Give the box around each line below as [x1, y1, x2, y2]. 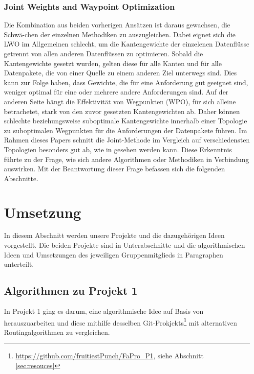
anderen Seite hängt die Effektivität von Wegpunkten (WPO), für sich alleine [4, 96, 236, 106]
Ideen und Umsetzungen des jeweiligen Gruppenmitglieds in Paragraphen [4, 249, 223, 259]
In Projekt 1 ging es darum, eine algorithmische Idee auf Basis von [4, 306, 204, 316]
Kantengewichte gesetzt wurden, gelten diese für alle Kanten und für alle [4, 58, 222, 68]
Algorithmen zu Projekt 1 [4, 283, 138, 298]
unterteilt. [4, 259, 34, 269]
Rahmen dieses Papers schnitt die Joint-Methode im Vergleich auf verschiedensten [4, 135, 250, 145]
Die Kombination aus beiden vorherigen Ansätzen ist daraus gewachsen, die [4, 20, 231, 30]
